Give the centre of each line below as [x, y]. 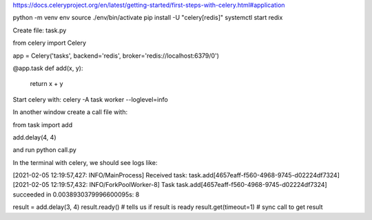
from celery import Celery [49, 43]
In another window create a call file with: [70, 112]
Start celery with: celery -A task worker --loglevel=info [90, 99]
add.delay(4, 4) [34, 137]
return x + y [46, 84]
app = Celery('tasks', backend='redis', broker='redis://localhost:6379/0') [116, 56]
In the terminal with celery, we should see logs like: [85, 162]
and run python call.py [45, 150]
